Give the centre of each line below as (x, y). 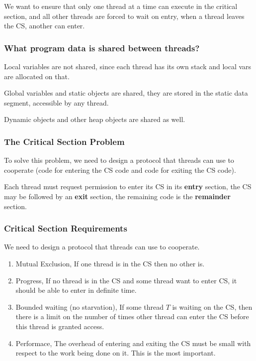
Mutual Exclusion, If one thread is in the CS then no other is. (110, 263)
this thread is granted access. (60, 326)
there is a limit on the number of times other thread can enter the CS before (132, 316)
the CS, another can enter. (44, 26)
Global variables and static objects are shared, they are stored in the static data (126, 93)
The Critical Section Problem (64, 141)
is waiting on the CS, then (212, 306)
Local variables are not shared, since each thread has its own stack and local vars (128, 66)
